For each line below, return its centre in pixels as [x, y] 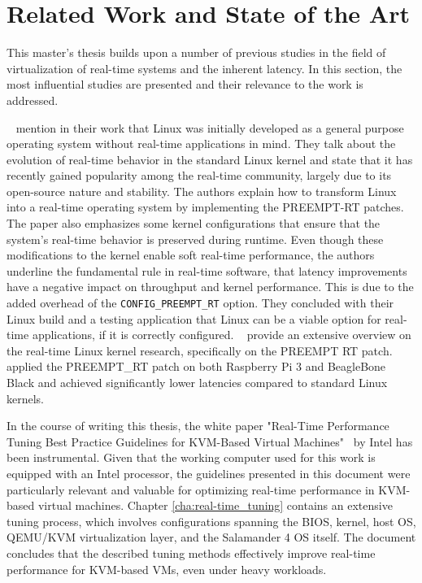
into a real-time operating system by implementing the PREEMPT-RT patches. [205, 207]
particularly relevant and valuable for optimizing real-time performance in [191, 489]
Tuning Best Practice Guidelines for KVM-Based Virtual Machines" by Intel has [210, 441]
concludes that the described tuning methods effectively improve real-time [191, 553]
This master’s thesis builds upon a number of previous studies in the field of [196, 52]
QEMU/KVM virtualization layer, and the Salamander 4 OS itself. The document [211, 537]
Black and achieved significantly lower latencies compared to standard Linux [197, 383]
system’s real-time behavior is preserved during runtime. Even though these [195, 239]
